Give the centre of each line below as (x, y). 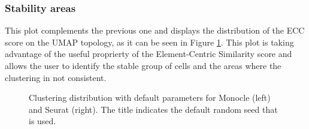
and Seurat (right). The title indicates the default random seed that (153, 109)
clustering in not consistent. (56, 77)
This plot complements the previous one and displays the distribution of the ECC (155, 30)
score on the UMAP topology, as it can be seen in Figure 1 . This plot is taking (149, 42)
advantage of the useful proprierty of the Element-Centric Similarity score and (149, 54)
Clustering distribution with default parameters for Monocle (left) (150, 97)
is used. (43, 121)
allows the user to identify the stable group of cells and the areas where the (143, 65)
